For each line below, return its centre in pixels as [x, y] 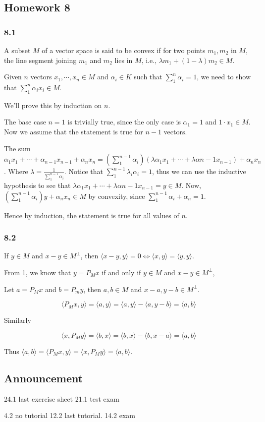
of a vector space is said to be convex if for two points [124, 50]
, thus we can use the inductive [199, 171]
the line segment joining [40, 60]
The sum [17, 148]
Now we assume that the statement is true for [74, 131]
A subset [17, 50]
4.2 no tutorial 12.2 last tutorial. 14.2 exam [70, 415]
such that [148, 77]
